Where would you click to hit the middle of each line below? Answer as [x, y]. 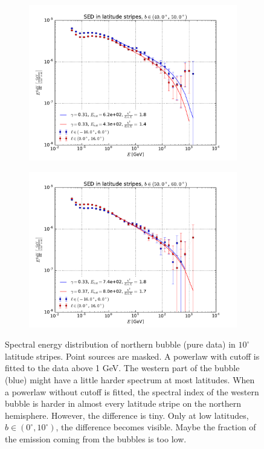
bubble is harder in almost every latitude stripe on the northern [123, 403]
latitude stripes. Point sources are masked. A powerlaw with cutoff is [132, 356]
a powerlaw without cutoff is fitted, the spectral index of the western [132, 391]
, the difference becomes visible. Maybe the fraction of [156, 427]
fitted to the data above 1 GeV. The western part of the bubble [122, 368]
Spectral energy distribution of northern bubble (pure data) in [120, 344]
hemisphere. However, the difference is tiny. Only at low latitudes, [127, 415]
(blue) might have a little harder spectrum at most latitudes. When [130, 379]
